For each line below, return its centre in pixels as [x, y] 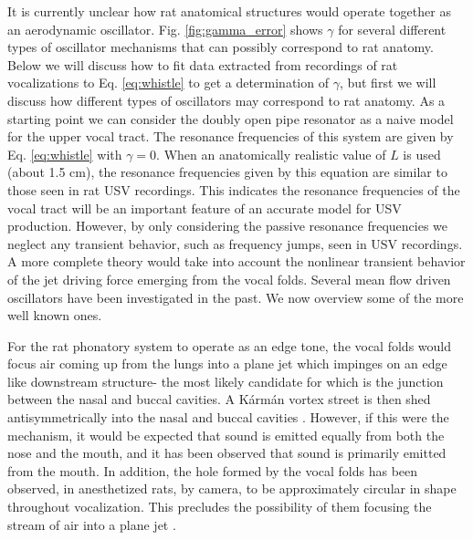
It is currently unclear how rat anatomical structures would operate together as [229, 11]
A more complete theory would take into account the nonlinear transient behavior [236, 261]
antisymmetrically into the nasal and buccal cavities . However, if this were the [228, 417]
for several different [392, 29]
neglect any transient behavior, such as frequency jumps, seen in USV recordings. [235, 243]
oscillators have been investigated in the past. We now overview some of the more [236, 297]
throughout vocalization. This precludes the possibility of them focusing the [220, 507]
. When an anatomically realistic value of [271, 154]
